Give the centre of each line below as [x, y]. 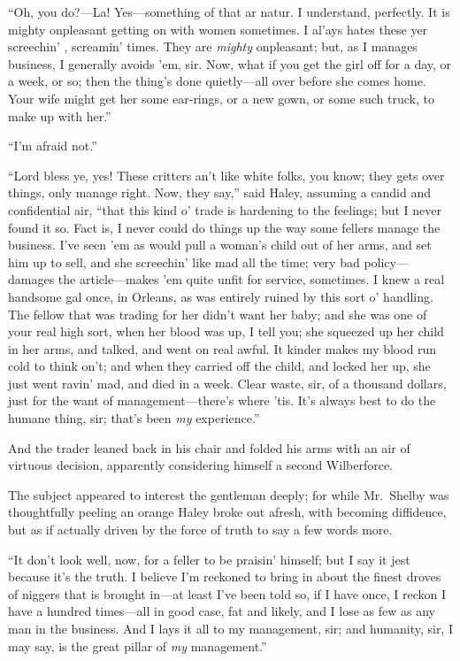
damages [31, 279]
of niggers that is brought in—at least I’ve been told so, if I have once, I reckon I [227, 593]
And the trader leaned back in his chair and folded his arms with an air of [209, 447]
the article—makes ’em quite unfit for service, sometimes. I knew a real [251, 279]
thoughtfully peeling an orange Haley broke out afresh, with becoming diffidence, [227, 512]
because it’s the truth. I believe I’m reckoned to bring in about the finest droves [225, 576]
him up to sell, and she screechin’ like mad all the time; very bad [184, 261]
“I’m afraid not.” [53, 146]
